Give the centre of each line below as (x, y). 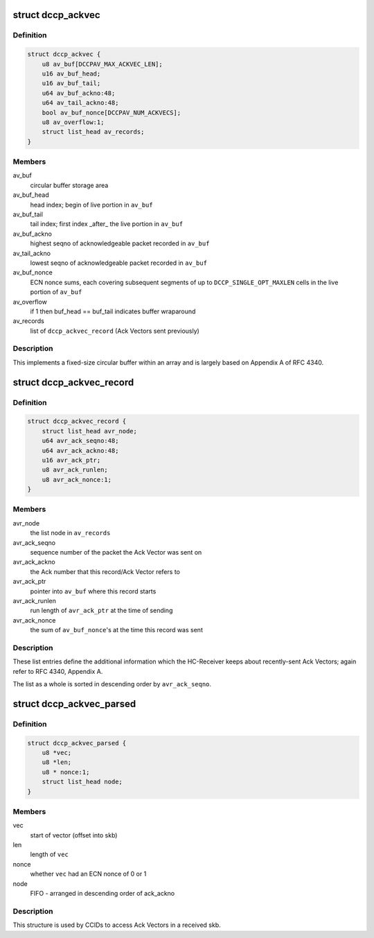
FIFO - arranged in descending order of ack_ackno (103, 894)
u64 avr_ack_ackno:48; (80, 450)
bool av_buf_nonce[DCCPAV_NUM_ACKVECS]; (112, 112)
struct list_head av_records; (93, 132)
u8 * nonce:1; (66, 772)
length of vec (50, 854)
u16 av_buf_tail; (71, 84)
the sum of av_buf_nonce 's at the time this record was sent (117, 630)
